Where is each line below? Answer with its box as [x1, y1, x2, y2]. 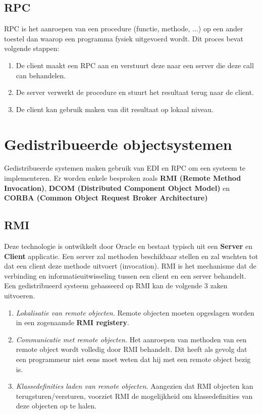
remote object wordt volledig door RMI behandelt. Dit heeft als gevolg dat [16, 344, 247, 354]
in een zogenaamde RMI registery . [16, 317, 129, 328]
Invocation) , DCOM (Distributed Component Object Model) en [4, 182, 230, 193]
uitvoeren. [4, 290, 35, 301]
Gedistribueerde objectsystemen [4, 133, 232, 154]
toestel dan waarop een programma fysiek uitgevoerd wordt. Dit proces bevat [4, 33, 243, 43]
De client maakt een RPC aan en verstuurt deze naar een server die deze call [16, 60, 254, 70]
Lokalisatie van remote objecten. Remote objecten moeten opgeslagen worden [16, 307, 254, 318]
